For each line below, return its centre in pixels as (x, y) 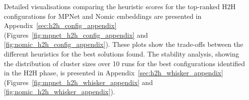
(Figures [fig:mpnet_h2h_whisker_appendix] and (79, 82)
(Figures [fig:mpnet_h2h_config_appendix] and (76, 35)
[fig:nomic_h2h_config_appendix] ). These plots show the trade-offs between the (124, 44)
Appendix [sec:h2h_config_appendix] (60, 25)
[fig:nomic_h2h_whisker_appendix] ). (60, 92)
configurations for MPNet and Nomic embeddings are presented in (103, 16)
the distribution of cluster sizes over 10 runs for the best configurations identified (124, 63)
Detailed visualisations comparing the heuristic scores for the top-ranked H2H (120, 6)
